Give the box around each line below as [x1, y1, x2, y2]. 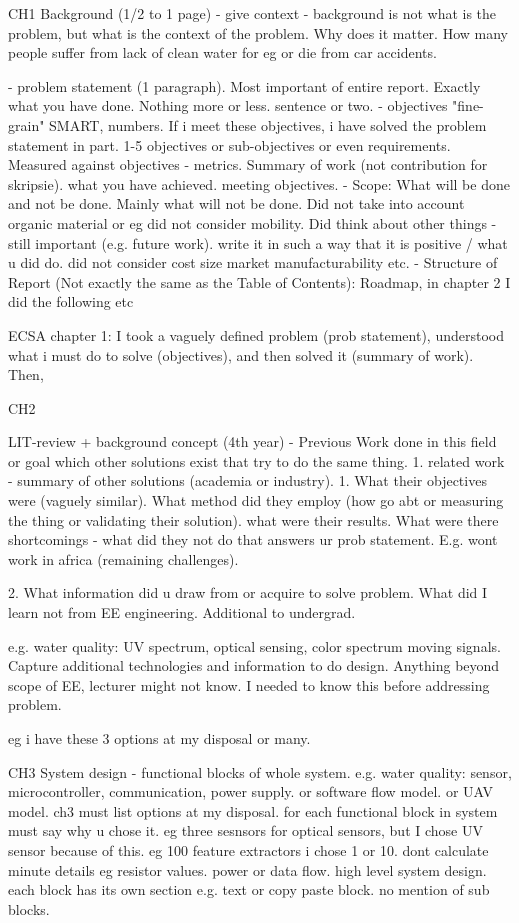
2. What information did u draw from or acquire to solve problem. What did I [8, 582, 488, 603]
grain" [8, 114, 45, 135]
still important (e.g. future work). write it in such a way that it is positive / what [8, 232, 508, 253]
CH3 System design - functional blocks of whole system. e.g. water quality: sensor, [8, 761, 512, 782]
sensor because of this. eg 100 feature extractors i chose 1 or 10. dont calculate [8, 839, 489, 860]
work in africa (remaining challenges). [8, 548, 239, 569]
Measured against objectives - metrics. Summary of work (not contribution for [8, 154, 488, 175]
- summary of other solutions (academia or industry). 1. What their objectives [8, 470, 487, 491]
